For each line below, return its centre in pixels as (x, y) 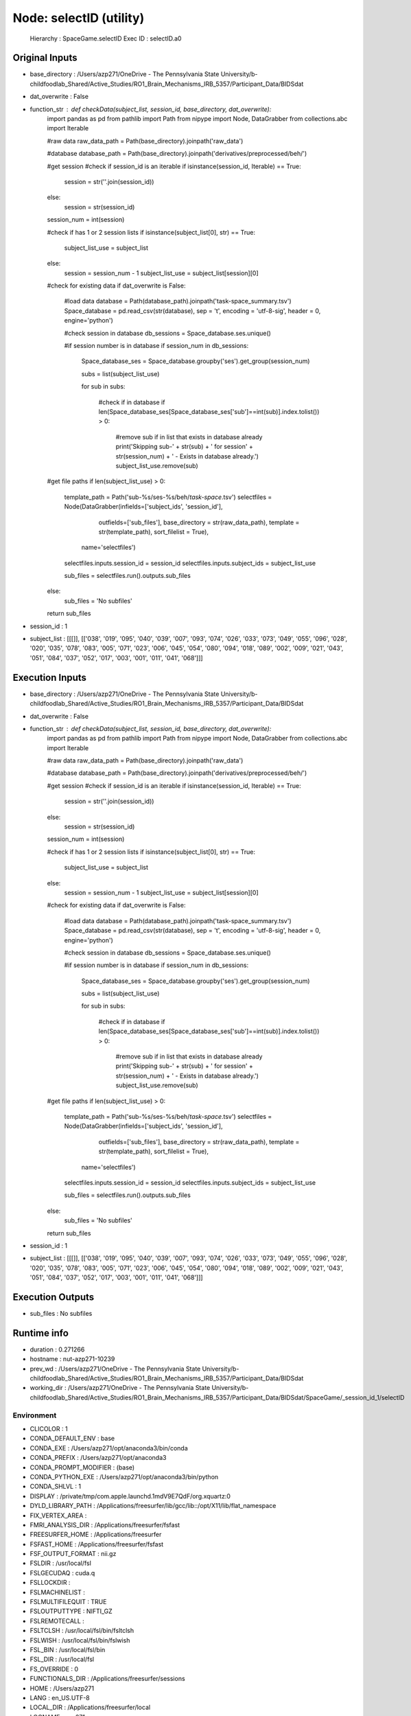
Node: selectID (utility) (79, 18)
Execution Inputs (50, 677)
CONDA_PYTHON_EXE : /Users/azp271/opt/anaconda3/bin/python (124, 1476)
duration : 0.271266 (57, 1349)
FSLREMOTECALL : (57, 1621)
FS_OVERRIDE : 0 (54, 1669)
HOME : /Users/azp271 (62, 1688)
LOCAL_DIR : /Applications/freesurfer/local (90, 1707)
